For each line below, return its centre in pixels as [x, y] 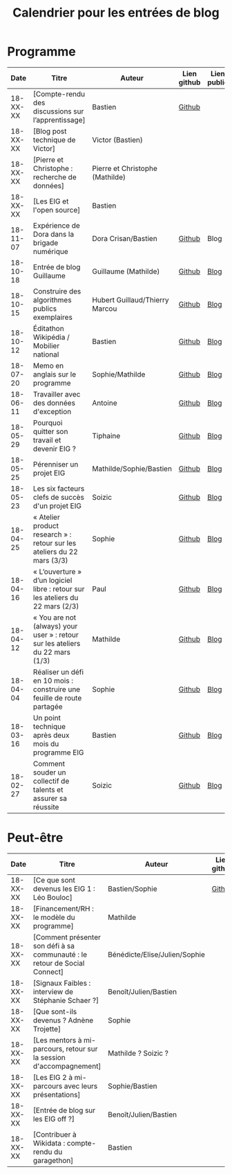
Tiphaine [106, 435]
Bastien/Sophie [133, 889]
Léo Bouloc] [53, 897]
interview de [54, 991]
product [46, 525]
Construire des [57, 291]
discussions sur [59, 111]
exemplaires [53, 317]
